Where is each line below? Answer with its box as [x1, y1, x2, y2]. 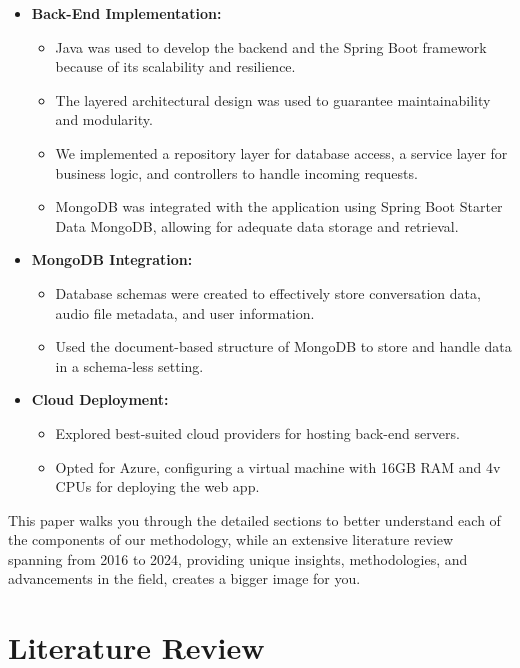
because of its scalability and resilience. [55, 56, 296, 77]
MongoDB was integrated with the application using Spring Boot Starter [55, 196, 503, 217]
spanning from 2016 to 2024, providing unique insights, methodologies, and [8, 548, 468, 569]
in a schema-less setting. [55, 355, 204, 376]
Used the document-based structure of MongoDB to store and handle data [55, 336, 512, 357]
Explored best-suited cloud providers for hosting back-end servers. [55, 422, 460, 443]
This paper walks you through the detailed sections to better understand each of [8, 509, 501, 530]
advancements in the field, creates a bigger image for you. [8, 568, 361, 589]
